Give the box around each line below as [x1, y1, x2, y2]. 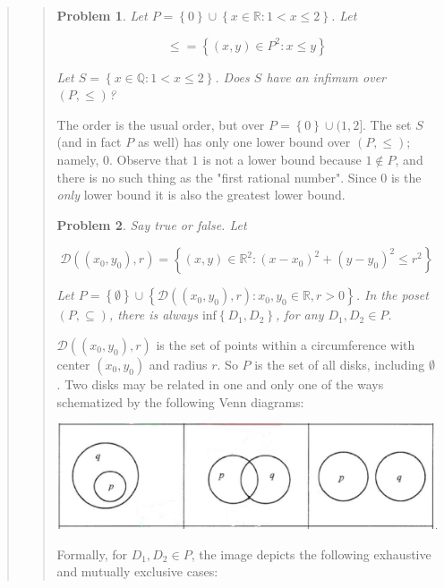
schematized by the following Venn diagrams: [56, 392, 304, 411]
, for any [275, 305, 324, 324]
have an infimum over [266, 67, 387, 86]
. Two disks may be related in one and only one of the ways [56, 374, 384, 393]
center [56, 354, 90, 373]
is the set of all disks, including [254, 354, 425, 373]
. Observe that [108, 149, 188, 168]
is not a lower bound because [202, 149, 362, 168]
